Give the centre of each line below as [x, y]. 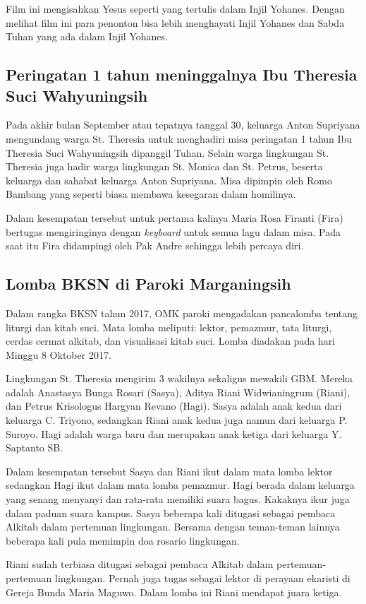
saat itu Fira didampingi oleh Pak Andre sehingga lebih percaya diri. [155, 245]
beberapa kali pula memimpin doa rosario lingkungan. [123, 540]
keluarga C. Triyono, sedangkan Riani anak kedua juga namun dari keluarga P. [177, 420]
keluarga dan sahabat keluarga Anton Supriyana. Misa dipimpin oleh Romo [169, 180]
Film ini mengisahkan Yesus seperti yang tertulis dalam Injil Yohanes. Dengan [175, 8]
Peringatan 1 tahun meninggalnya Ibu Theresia [182, 75]
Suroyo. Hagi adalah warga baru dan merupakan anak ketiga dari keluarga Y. [174, 433]
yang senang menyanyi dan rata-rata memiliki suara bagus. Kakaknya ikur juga [178, 499]
